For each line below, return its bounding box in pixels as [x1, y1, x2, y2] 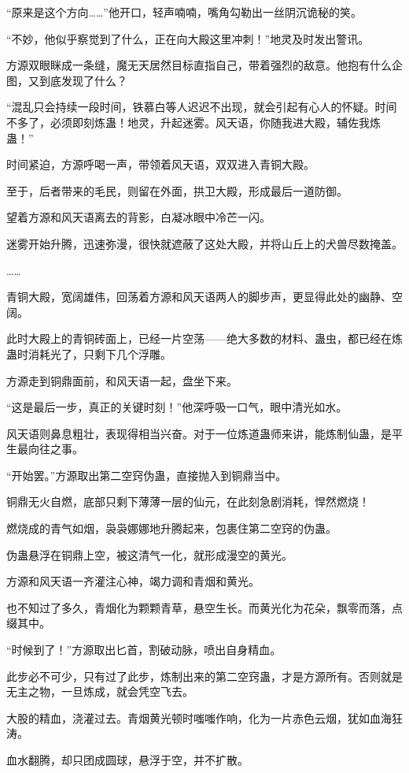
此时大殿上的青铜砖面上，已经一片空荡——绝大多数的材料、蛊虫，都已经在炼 [6, 330, 403, 347]
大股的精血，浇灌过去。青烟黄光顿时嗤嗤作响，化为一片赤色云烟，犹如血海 [6, 709, 392, 726]
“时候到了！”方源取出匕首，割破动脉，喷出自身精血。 [6, 641, 282, 658]
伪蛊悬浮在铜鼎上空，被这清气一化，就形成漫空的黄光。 [6, 546, 293, 563]
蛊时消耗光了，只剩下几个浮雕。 [6, 345, 171, 362]
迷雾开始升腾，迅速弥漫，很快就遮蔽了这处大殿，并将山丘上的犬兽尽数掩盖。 [6, 235, 403, 251]
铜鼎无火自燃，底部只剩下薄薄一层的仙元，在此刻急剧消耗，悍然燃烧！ [6, 493, 370, 510]
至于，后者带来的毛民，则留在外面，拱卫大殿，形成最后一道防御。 [6, 182, 348, 199]
